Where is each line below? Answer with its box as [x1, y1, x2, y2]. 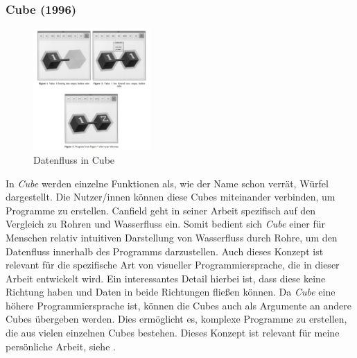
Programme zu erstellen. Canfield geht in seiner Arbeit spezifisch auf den [6, 203, 316, 217]
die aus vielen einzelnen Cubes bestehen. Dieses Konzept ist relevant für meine [6, 325, 340, 340]
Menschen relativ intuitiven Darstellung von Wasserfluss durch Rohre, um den [6, 230, 338, 244]
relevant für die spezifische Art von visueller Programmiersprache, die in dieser [6, 257, 340, 272]
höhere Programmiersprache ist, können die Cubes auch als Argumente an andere [6, 298, 351, 312]
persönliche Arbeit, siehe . [6, 339, 116, 353]
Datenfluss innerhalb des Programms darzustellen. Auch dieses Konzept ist [6, 244, 324, 258]
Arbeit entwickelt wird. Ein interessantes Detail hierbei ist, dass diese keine [6, 271, 326, 285]
